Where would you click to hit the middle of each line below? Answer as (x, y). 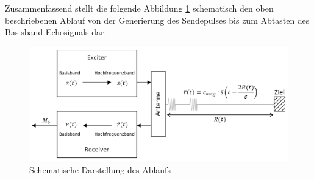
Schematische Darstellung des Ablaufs (100, 169)
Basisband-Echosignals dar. (56, 32)
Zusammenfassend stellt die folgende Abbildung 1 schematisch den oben (139, 8)
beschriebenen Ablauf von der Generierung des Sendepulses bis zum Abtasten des (157, 20)
